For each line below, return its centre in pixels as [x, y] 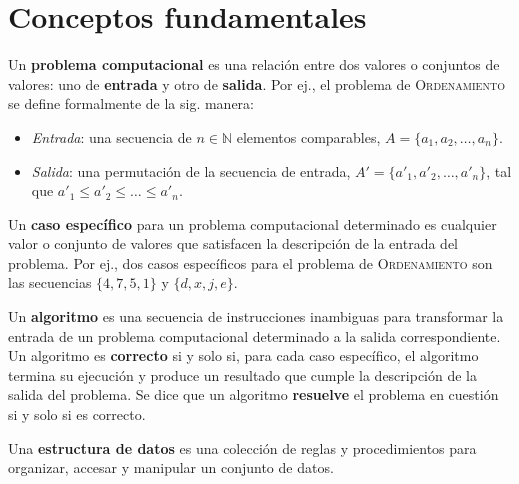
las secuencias [50, 282]
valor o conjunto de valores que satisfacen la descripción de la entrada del [233, 243]
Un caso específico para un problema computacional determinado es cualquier [252, 223]
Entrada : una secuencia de [111, 136]
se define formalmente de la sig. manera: [131, 103]
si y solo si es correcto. [77, 414]
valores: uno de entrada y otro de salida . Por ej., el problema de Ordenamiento [256, 83]
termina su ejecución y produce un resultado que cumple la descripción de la [242, 374]
